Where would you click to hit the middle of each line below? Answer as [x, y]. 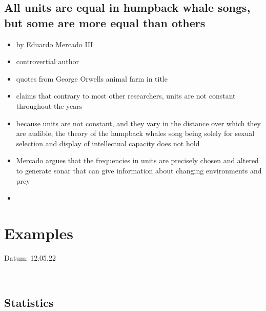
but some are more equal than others [105, 22]
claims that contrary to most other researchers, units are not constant [126, 96]
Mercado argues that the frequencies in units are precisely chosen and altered [137, 160]
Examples [39, 233]
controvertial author [48, 61]
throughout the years [49, 105]
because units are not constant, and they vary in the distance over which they [138, 123]
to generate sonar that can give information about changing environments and [139, 170]
